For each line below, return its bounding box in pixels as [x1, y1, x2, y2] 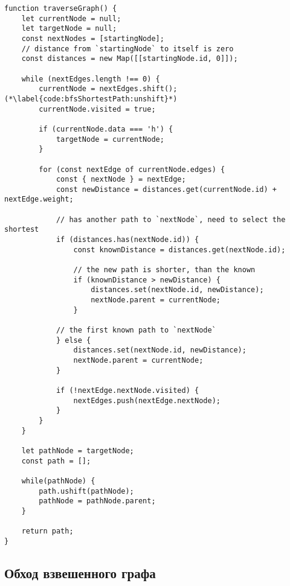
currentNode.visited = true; [39, 104, 156, 113]
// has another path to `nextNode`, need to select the [56, 215, 286, 224]
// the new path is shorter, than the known [73, 266, 256, 275]
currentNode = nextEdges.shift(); [39, 84, 178, 94]
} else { [56, 336, 91, 345]
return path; [21, 527, 74, 536]
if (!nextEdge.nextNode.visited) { [56, 386, 199, 395]
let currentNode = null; [21, 14, 121, 23]
